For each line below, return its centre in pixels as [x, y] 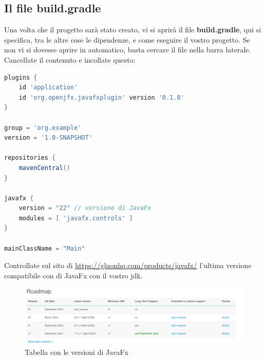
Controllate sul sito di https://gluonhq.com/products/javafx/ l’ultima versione [128, 265]
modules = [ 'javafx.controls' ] [76, 218]
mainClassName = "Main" [45, 248]
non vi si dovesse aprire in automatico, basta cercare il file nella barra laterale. [128, 50]
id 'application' [48, 88]
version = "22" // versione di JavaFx [85, 208]
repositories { [30, 158]
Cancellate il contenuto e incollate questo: [70, 59]
